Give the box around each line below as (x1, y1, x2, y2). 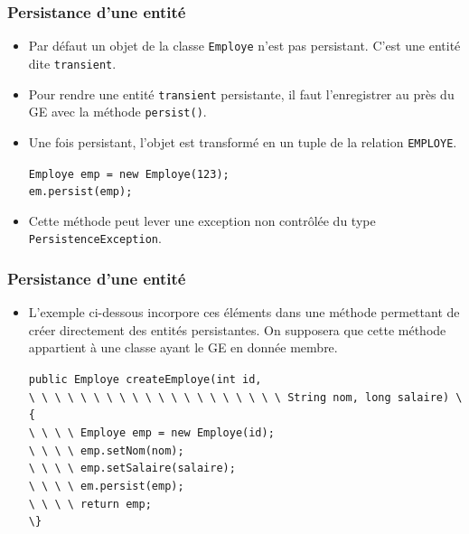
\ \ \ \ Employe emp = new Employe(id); (28, 426, 275, 440)
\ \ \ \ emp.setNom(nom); (28, 444, 184, 457)
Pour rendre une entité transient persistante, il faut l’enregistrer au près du (28, 84, 455, 103)
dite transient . (28, 53, 117, 72)
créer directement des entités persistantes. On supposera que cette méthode (28, 320, 446, 339)
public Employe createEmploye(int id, (28, 373, 262, 387)
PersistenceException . (28, 229, 162, 248)
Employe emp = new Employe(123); (28, 167, 230, 181)
